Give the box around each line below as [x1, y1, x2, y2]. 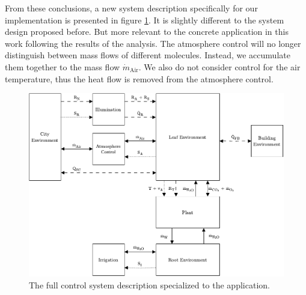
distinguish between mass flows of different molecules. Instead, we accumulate [5, 49, 290, 61]
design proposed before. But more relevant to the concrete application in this [5, 25, 289, 38]
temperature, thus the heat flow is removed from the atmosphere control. [5, 72, 274, 85]
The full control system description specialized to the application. [29, 279, 270, 291]
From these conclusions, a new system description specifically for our [5, 2, 258, 14]
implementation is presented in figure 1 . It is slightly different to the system [5, 13, 284, 26]
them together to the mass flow [5, 60, 120, 73]
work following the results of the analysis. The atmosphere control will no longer [5, 37, 301, 49]
